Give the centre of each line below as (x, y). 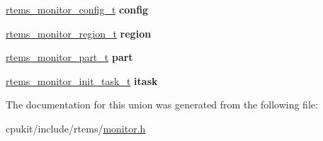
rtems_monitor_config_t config (77, 9)
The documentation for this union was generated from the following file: (162, 105)
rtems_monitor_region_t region (79, 33)
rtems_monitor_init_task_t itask (82, 80)
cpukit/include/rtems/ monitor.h (76, 128)
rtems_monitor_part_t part (69, 57)
